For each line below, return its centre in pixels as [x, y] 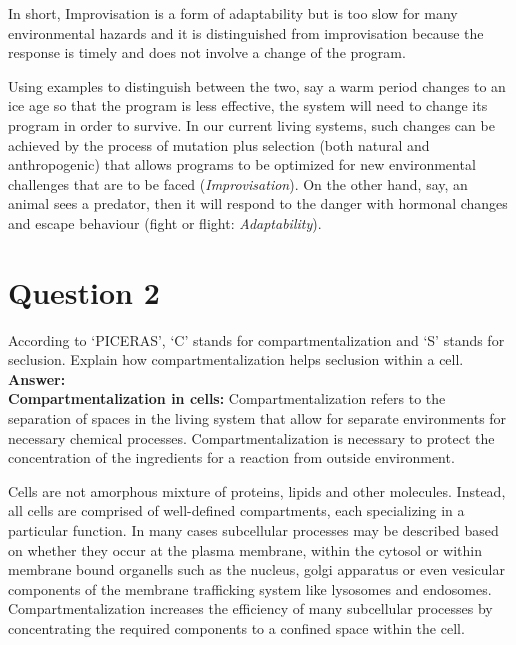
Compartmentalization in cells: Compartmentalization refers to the [227, 398]
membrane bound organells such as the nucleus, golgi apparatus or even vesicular [256, 569]
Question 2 [84, 291]
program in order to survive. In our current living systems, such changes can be [251, 124]
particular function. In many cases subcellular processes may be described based [253, 530]
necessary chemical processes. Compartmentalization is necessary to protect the [251, 437]
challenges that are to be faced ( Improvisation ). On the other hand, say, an [238, 183]
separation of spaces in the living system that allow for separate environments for [257, 418]
